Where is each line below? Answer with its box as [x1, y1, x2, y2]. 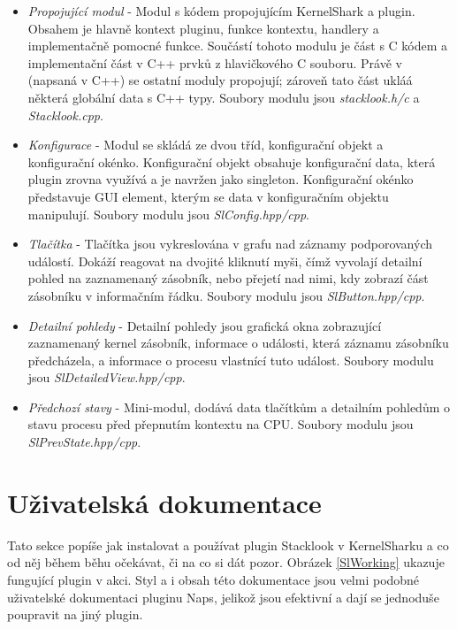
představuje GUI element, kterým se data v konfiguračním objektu [27, 187, 389, 205]
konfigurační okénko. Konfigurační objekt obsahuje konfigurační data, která [27, 152, 436, 171]
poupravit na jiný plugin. [7, 605, 143, 624]
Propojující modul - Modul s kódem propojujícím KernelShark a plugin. [27, 2, 415, 19]
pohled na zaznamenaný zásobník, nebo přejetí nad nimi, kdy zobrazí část [27, 269, 429, 288]
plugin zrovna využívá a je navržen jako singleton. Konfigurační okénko [27, 170, 414, 188]
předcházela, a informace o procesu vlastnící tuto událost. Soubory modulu [27, 350, 434, 369]
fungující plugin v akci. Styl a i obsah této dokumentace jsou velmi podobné [7, 570, 420, 588]
